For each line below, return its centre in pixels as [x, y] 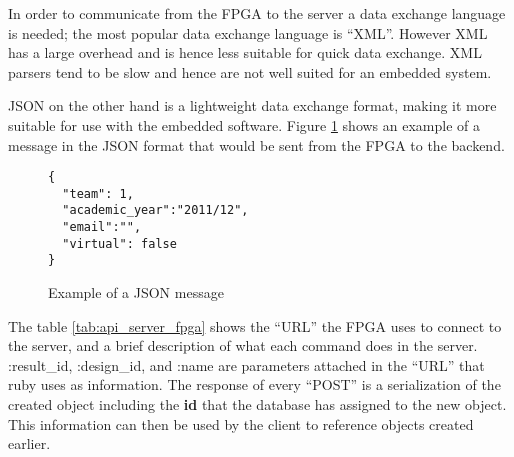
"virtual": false [119, 243]
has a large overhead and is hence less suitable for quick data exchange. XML [245, 52]
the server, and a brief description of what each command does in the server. [243, 345]
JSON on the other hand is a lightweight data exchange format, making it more [252, 105]
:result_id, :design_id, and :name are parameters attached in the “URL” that [246, 364]
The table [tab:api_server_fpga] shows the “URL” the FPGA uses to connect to [255, 325]
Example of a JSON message [136, 292]
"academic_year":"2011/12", [155, 210]
